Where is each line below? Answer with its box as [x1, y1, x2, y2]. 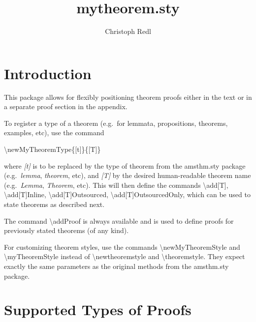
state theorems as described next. [4, 199, 105, 209]
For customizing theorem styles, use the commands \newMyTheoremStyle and [4, 241, 240, 252]
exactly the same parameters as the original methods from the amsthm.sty [4, 261, 229, 271]
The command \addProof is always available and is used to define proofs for [4, 215, 234, 226]
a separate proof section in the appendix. [4, 101, 128, 112]
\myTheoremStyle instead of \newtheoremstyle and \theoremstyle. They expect [4, 251, 245, 262]
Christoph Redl [105, 26, 151, 36]
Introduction [4, 63, 92, 83]
